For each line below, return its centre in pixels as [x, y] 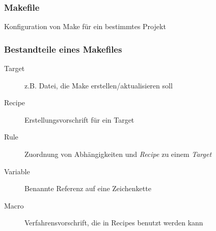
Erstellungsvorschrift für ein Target [79, 119]
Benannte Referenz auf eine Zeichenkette [88, 188]
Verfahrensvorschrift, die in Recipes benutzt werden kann [114, 223]
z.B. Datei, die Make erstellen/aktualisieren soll [99, 85]
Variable [17, 171]
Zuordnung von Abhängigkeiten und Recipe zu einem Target [118, 154]
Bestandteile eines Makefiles [63, 49]
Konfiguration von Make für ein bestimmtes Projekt [85, 26]
